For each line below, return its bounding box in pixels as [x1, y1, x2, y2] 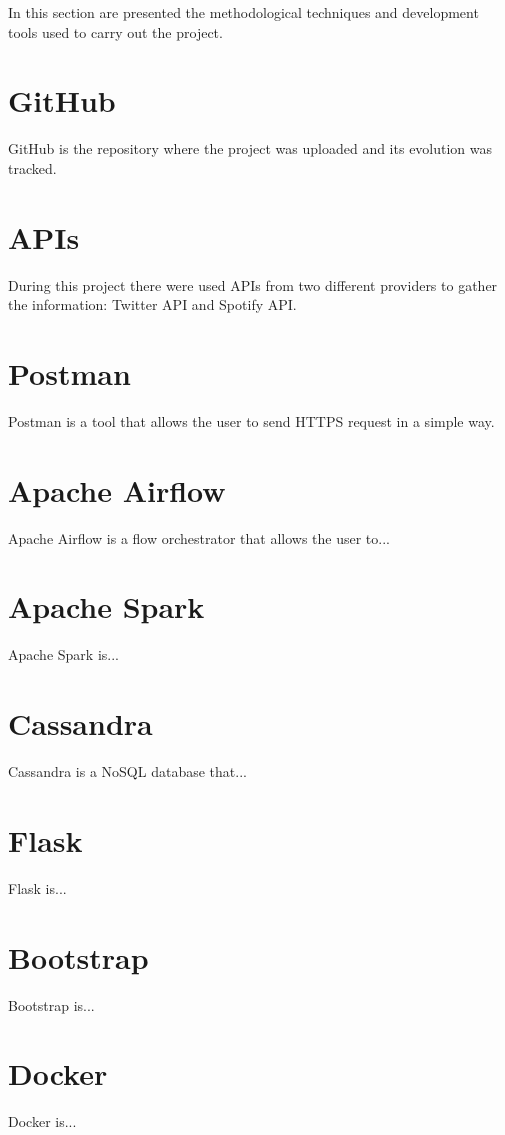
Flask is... [8, 877, 67, 898]
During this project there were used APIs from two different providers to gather [8, 274, 498, 295]
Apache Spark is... [8, 644, 119, 665]
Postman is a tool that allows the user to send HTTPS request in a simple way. [8, 410, 495, 431]
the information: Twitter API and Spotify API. [8, 294, 297, 315]
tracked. [8, 157, 57, 178]
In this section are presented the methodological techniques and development [8, 2, 479, 22]
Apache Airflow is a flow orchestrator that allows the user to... [8, 527, 390, 548]
